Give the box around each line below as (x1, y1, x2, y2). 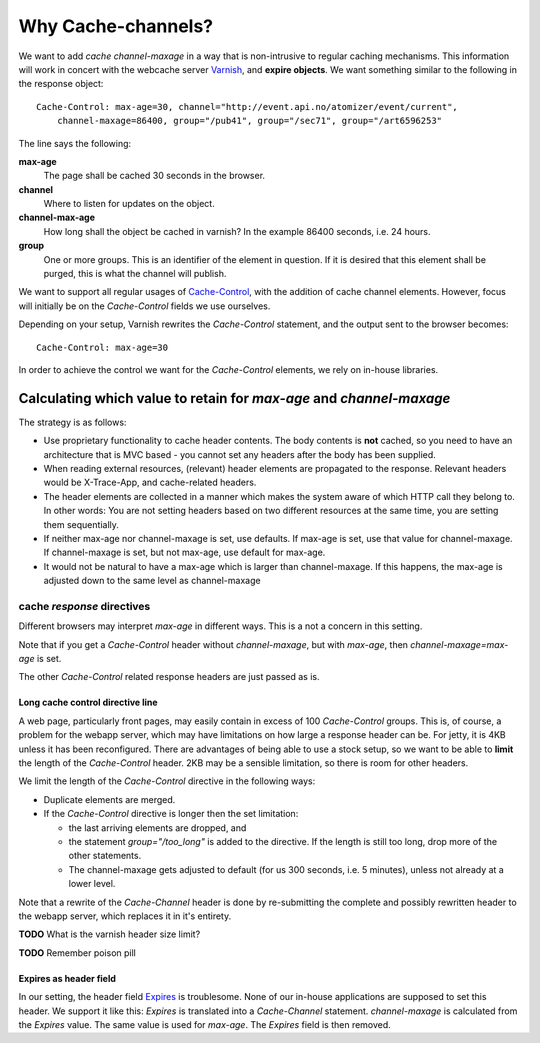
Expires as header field (18, 972, 117, 984)
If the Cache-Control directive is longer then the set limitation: (43, 808, 299, 820)
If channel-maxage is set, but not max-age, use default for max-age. (43, 546, 326, 559)
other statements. (68, 850, 142, 862)
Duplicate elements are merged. (43, 793, 176, 805)
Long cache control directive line (18, 696, 159, 709)
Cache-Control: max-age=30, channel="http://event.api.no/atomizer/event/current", (36, 101, 459, 112)
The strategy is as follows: (18, 416, 127, 428)
